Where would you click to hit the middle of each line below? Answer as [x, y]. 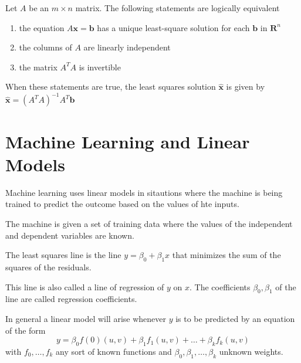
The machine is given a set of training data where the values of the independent [149, 223]
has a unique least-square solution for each [173, 27]
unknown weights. [251, 351]
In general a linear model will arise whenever [86, 318]
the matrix [38, 67]
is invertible [100, 67]
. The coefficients [220, 286]
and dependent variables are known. [70, 235]
